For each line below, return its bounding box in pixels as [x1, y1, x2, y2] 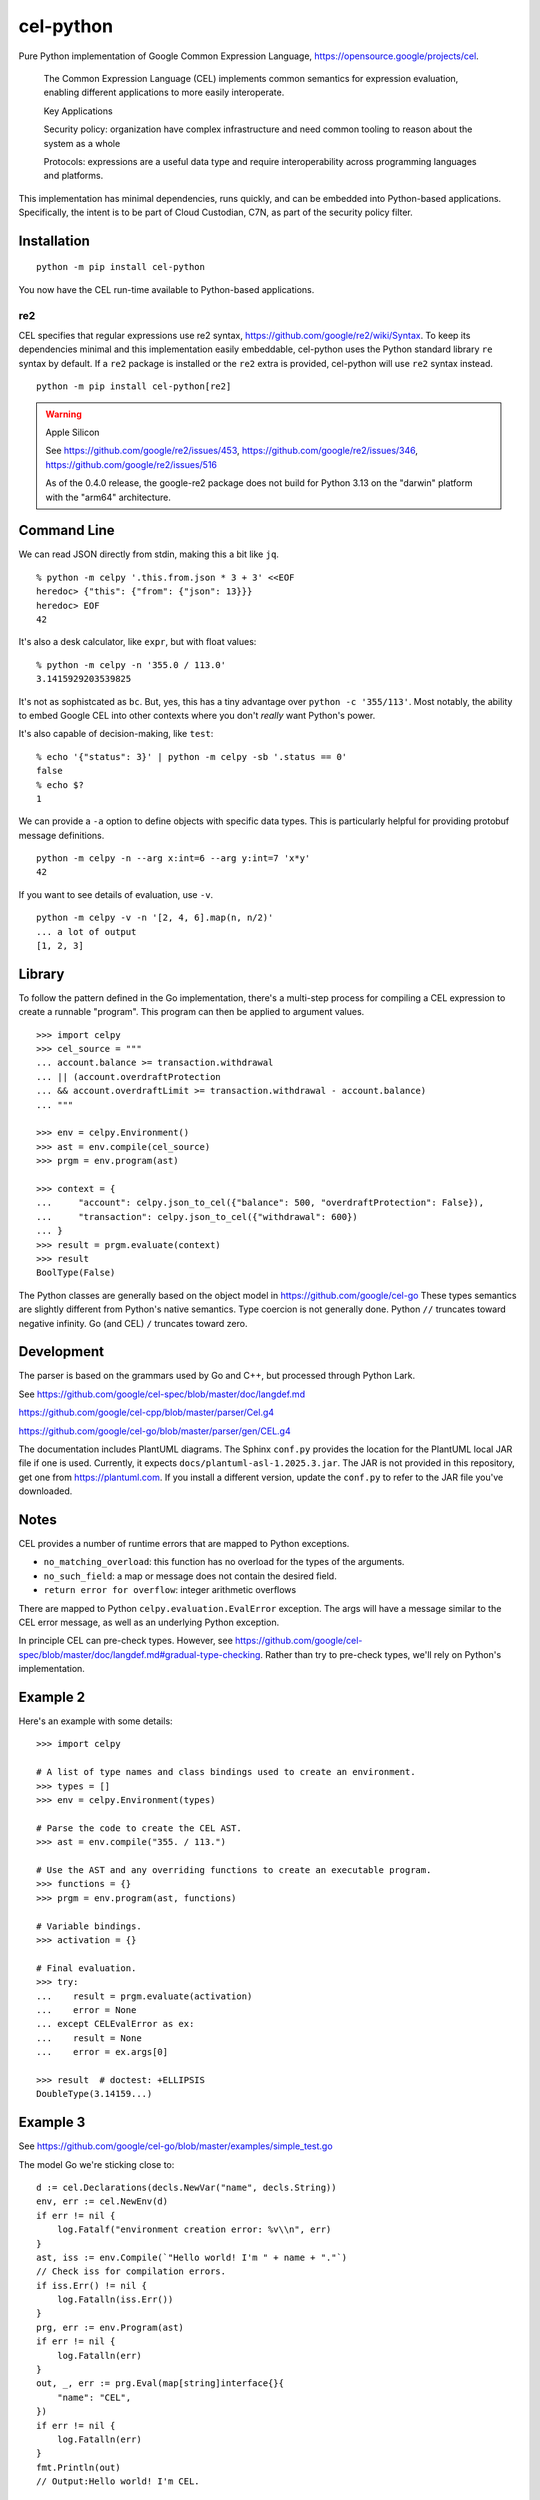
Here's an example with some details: [18, 1715, 174, 1727]
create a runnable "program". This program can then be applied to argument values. [18, 1006, 365, 1018]
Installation [18, 232, 90, 249]
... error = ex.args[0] [36, 2046, 169, 2058]
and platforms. [43, 170, 104, 182]
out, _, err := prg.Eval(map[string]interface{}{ [36, 2378, 285, 2389]
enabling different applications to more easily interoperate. [43, 86, 285, 99]
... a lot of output [36, 926, 137, 937]
